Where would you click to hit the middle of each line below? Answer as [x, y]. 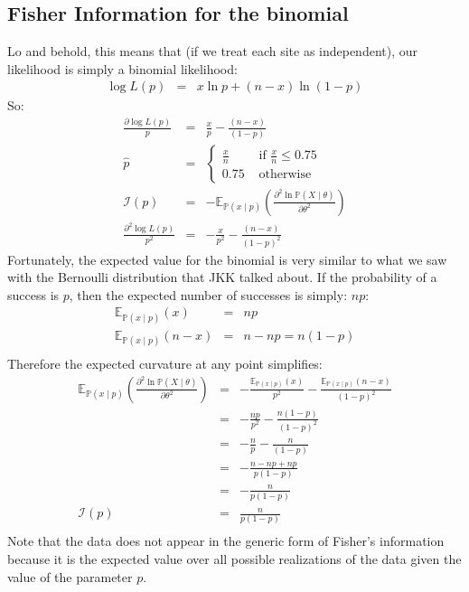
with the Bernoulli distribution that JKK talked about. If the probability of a [222, 277]
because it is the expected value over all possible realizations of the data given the [234, 559]
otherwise [285, 174]
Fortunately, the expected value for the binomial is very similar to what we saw [227, 259]
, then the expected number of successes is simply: [208, 294]
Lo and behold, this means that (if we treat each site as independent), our [213, 51]
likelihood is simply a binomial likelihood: [122, 68]
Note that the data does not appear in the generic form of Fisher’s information [226, 541]
